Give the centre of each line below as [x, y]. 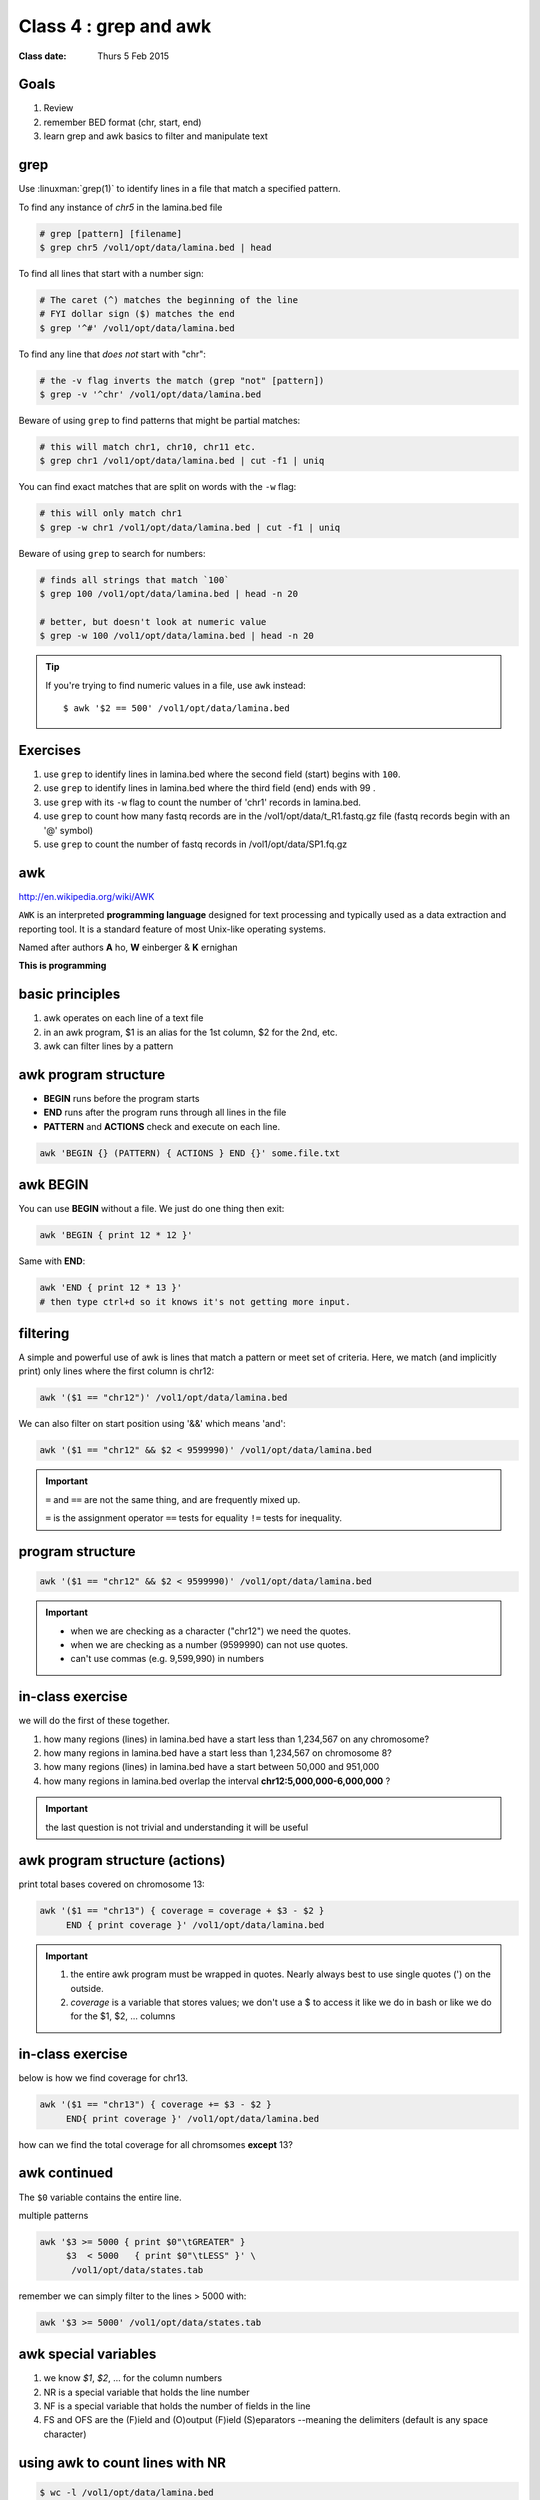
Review [58, 108]
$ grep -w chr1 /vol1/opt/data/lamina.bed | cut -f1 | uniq [190, 527]
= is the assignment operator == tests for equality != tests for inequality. [194, 1518]
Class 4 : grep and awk [115, 26]
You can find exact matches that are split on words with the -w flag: [157, 487]
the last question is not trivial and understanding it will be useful [177, 1827]
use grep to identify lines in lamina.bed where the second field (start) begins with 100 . [222, 774]
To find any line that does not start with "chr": [112, 354]
